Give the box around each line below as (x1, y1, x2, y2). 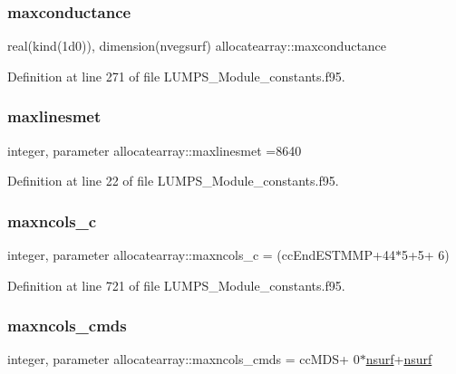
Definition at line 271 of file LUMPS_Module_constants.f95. (7, 66, 345, 85)
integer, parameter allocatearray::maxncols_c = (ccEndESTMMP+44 (7, 245, 395, 264)
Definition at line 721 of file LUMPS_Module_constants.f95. (7, 275, 345, 294)
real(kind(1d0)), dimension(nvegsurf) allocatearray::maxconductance (7, 36, 387, 55)
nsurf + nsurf (365, 350, 432, 369)
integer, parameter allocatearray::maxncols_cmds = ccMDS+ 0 (7, 350, 360, 369)
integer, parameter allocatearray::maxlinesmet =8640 (7, 140, 302, 159)
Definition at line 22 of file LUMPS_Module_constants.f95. (7, 171, 339, 190)
